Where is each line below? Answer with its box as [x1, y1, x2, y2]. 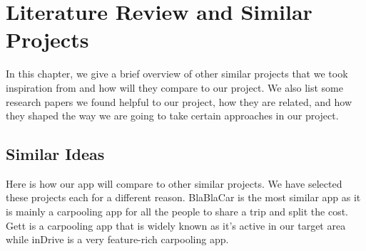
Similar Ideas [6, 143, 105, 165]
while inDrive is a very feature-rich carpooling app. [6, 232, 229, 247]
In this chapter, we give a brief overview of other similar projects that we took [6, 66, 348, 81]
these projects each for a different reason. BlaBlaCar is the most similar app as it [6, 190, 361, 205]
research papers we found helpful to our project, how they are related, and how [6, 94, 352, 109]
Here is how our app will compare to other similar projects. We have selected [6, 176, 342, 191]
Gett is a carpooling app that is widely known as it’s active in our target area [6, 218, 346, 233]
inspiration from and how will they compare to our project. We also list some [6, 80, 344, 95]
